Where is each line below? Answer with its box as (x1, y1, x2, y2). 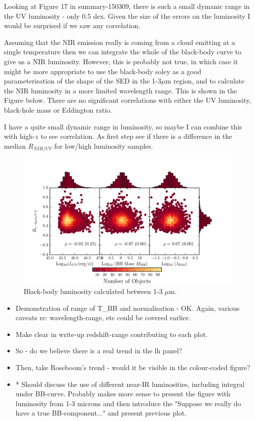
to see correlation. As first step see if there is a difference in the (40, 131, 232, 141)
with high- (4, 131, 36, 141)
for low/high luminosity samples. (54, 140, 153, 151)
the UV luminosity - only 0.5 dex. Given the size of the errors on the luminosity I (4, 10, 251, 21)
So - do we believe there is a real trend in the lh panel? (15, 345, 182, 356)
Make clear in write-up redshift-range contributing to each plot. (15, 329, 208, 339)
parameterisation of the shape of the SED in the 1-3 (4, 76, 161, 86)
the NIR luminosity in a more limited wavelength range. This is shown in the (4, 85, 237, 95)
